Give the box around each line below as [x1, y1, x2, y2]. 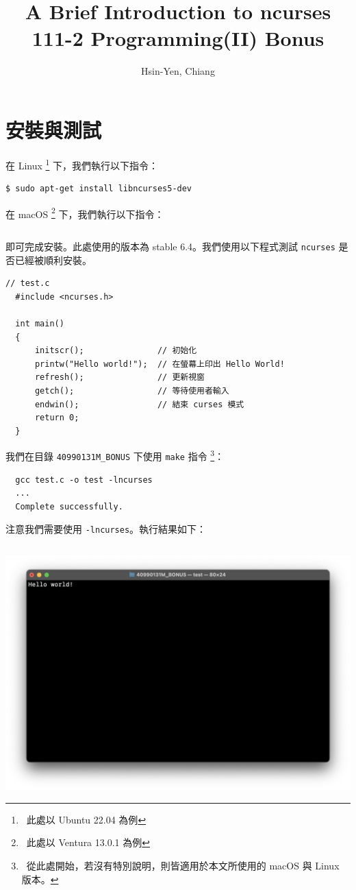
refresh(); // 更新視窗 [34, 372, 205, 383]
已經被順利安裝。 [14, 252, 92, 267]
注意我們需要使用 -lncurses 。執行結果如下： [5, 522, 207, 536]
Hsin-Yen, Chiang [141, 64, 215, 78]
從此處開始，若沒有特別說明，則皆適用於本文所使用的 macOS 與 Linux [26, 858, 340, 872]
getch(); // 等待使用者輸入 [34, 385, 229, 396]
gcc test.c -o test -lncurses [15, 474, 153, 485]
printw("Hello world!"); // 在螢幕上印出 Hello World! [34, 359, 285, 369]
